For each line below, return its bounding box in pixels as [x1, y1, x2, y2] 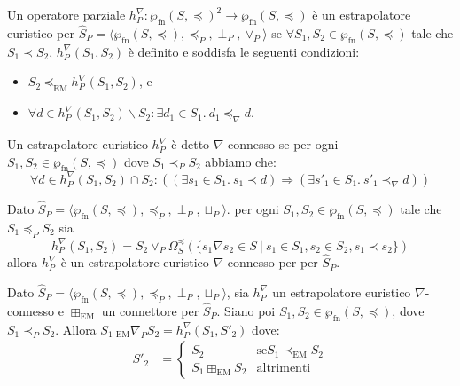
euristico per [7, 24, 74, 43]
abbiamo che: [205, 152, 277, 170]
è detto [171, 135, 210, 153]
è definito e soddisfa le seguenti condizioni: [128, 42, 360, 60]
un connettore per [101, 301, 199, 319]
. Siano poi [216, 301, 276, 319]
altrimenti [256, 361, 311, 374]
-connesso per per [223, 253, 318, 272]
